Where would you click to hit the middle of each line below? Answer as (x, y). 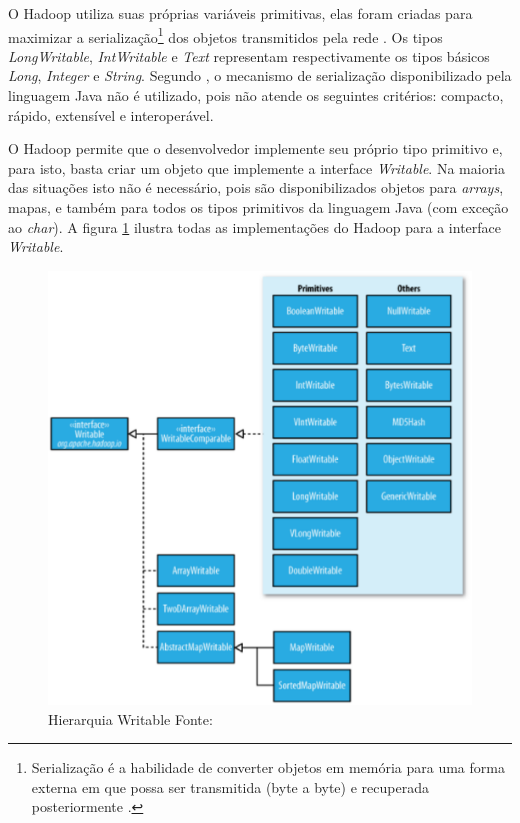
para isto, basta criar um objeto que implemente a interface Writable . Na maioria (257, 167)
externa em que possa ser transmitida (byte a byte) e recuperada (230, 786)
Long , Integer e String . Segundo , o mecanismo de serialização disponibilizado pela (260, 75)
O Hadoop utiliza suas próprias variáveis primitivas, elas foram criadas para (240, 13)
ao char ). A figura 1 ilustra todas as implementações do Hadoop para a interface (255, 226)
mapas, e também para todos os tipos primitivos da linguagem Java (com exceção (258, 207)
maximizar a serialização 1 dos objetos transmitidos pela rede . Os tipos (225, 35)
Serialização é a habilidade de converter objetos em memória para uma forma (268, 767)
